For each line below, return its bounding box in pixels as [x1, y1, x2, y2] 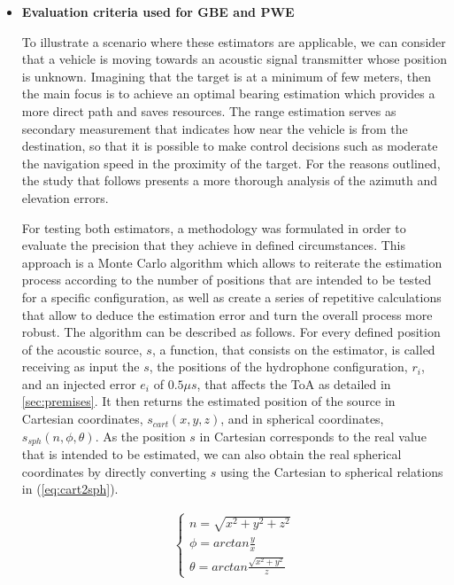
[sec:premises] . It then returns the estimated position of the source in [21, 392, 396, 410]
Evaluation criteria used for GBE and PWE [21, 3, 295, 20]
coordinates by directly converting [21, 462, 207, 480]
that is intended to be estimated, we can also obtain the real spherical [21, 445, 402, 464]
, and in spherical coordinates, [220, 409, 384, 428]
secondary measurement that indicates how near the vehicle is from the [21, 119, 408, 137]
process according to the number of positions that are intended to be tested [21, 270, 432, 289]
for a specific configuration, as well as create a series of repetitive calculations [21, 287, 442, 306]
